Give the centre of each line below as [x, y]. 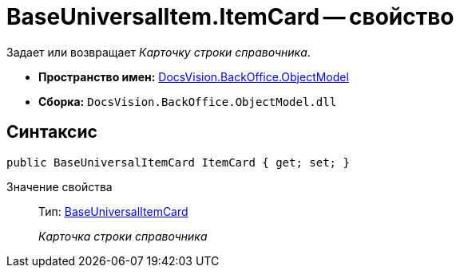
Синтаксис [52, 132]
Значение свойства [59, 186]
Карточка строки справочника [123, 236]
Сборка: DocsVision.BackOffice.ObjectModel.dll [188, 101]
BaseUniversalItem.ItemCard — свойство [230, 17]
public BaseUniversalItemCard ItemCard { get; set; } [178, 162]
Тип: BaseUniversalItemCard [113, 211]
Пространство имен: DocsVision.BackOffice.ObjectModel [194, 76]
